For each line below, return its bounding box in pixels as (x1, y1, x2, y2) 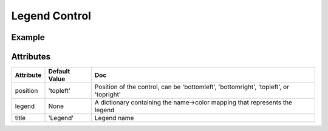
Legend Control (11, 9, 91, 22)
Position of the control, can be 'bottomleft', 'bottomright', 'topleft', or (94, 82, 290, 91)
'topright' (94, 90, 121, 99)
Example (11, 32, 45, 42)
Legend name (94, 114, 134, 123)
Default (48, 67, 70, 76)
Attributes (11, 52, 51, 62)
